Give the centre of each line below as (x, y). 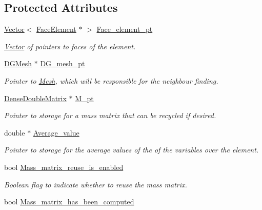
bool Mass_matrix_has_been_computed (69, 202)
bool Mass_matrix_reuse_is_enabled (64, 167)
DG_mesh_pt (63, 63)
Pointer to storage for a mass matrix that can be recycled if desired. (110, 115)
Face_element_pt (125, 29)
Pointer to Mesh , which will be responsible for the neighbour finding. (111, 80)
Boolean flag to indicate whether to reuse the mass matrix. (96, 184)
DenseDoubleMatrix (35, 98)
